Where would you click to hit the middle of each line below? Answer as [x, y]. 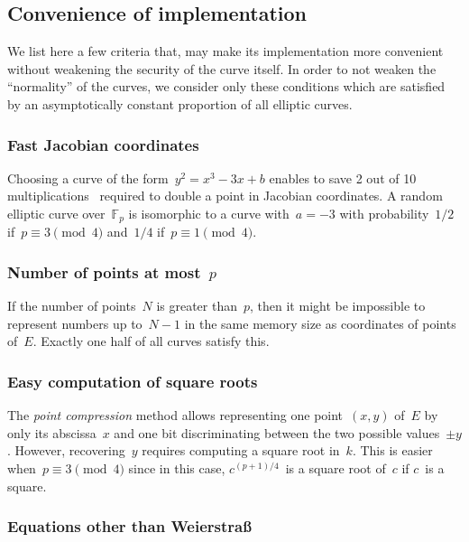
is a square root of [336, 468]
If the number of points [72, 306]
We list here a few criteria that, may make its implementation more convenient [225, 51]
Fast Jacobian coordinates [103, 144]
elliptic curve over [56, 213]
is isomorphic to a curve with [209, 213]
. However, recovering [66, 450]
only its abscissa [52, 432]
